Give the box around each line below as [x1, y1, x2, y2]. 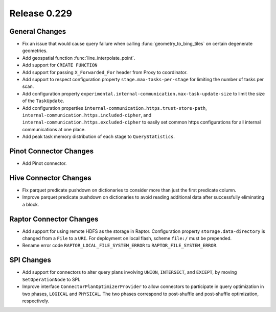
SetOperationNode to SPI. [22, 276, 81, 282]
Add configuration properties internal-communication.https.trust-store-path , [22, 105, 207, 111]
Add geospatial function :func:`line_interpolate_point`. [22, 55, 135, 61]
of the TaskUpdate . [22, 98, 64, 104]
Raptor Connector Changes [9, 214, 99, 223]
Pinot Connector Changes [9, 147, 94, 155]
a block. [22, 201, 39, 207]
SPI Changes [9, 256, 51, 265]
